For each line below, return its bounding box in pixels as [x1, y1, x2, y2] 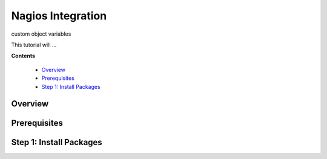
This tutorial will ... [11, 41, 57, 48]
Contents [11, 52, 36, 60]
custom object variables [11, 30, 71, 37]
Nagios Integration [11, 9, 107, 22]
